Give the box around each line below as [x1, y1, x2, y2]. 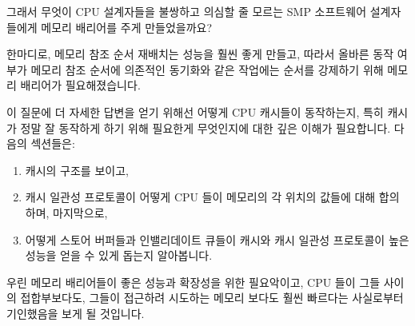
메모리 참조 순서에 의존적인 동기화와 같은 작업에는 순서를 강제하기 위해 [30, 61, 384, 78]
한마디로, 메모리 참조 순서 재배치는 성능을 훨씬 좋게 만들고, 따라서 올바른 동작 [6, 46, 394, 62]
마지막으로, [53, 204, 108, 221]
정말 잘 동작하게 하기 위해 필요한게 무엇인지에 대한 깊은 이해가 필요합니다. [20, 119, 391, 136]
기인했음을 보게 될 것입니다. [6, 304, 145, 321]
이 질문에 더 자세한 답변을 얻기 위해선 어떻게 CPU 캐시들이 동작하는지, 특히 [6, 103, 384, 120]
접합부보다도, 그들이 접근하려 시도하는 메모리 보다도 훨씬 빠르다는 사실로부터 [20, 289, 404, 306]
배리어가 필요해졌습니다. [20, 77, 141, 93]
